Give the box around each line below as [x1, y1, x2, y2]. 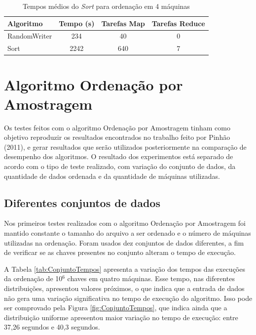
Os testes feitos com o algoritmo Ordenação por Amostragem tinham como [4, 122, 230, 132]
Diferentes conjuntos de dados [4, 195, 160, 210]
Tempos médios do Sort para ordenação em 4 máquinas [22, 1, 190, 11]
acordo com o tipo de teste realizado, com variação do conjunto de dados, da [4, 161, 236, 171]
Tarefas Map [101, 18, 145, 28]
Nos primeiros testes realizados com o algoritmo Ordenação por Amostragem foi [4, 218, 246, 228]
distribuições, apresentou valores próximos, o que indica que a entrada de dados [4, 283, 245, 293]
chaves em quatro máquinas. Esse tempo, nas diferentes [67, 273, 235, 284]
